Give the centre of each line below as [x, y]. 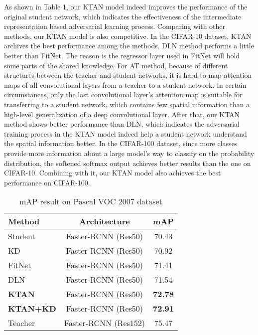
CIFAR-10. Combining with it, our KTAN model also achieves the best [113, 173]
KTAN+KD [32, 309]
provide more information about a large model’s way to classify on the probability [129, 153]
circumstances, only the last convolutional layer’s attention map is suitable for [123, 94]
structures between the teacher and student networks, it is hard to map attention [128, 75]
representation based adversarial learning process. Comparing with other [115, 26]
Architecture [105, 221]
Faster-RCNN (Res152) [105, 323]
